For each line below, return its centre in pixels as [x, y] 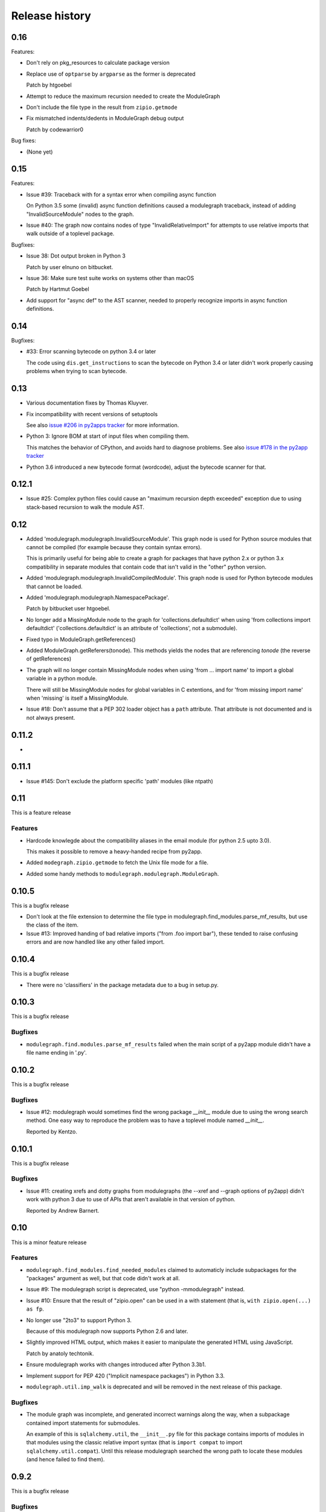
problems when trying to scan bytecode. [77, 371]
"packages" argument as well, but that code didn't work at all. [103, 1279]
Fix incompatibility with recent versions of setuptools [92, 414]
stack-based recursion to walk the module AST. [85, 507]
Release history [51, 16]
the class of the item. [52, 925]
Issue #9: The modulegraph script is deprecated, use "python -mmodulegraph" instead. [136, 1289]
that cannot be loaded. [54, 586]
